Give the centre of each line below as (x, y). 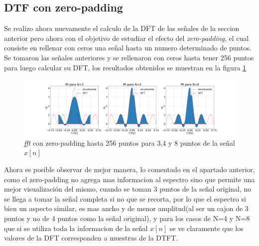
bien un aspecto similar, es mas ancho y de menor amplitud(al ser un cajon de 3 (126, 208)
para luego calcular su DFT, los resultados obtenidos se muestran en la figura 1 (125, 67)
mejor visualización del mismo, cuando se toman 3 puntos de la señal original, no (128, 189)
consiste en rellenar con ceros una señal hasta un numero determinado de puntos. (128, 48)
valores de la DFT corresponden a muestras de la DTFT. (91, 238)
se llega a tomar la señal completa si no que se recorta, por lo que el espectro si (125, 198)
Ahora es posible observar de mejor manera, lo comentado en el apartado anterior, (129, 169)
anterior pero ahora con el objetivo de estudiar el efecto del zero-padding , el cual (127, 38)
